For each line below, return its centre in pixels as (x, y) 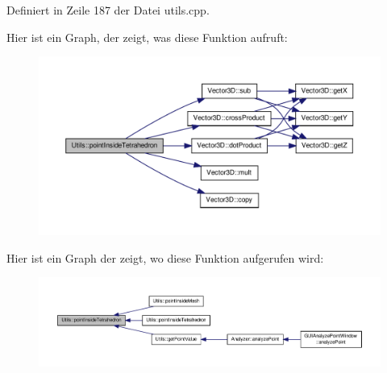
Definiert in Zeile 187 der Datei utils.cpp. (108, 10)
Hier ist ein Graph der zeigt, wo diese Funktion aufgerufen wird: (165, 257)
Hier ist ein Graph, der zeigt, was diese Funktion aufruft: (147, 37)
